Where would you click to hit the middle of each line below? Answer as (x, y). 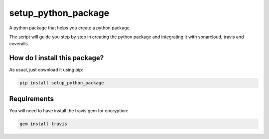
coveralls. (19, 44)
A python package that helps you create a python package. (70, 28)
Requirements (32, 99)
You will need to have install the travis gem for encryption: (69, 110)
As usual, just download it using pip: (46, 70)
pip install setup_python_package (62, 83)
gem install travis (43, 124)
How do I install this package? (57, 58)
